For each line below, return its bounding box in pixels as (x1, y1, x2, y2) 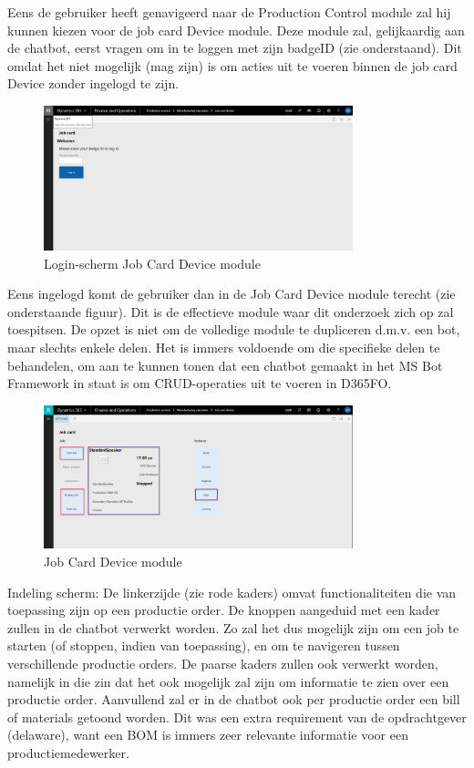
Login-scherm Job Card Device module (44, 253, 261, 272)
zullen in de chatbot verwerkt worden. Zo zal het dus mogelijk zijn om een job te (7, 618, 459, 637)
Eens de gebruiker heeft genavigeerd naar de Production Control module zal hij (7, 3, 451, 21)
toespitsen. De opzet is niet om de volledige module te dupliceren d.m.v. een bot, (7, 320, 460, 339)
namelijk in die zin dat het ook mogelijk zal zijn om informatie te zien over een (7, 671, 449, 691)
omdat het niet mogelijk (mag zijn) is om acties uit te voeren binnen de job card (7, 56, 458, 75)
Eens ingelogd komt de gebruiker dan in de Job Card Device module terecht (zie (7, 284, 456, 303)
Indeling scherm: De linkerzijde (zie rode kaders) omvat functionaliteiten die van (7, 582, 457, 601)
